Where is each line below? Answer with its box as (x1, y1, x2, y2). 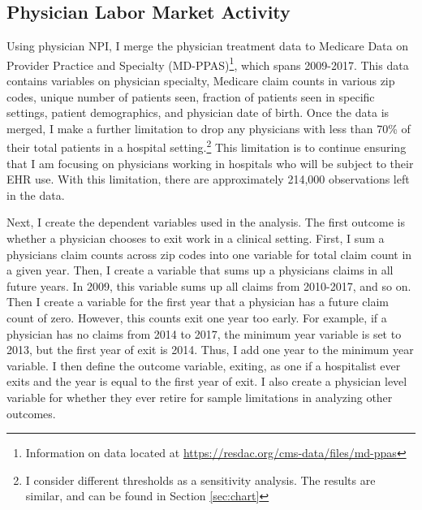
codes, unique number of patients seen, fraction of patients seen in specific (6, 88, 375, 105)
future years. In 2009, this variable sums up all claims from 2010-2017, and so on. (6, 277, 411, 294)
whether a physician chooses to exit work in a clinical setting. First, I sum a (6, 230, 385, 247)
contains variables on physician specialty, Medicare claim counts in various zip (6, 72, 395, 89)
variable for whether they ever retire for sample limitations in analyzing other (6, 388, 393, 405)
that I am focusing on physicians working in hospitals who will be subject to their (6, 154, 414, 171)
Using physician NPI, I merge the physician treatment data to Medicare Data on (6, 37, 408, 54)
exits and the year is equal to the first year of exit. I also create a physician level (6, 373, 407, 390)
